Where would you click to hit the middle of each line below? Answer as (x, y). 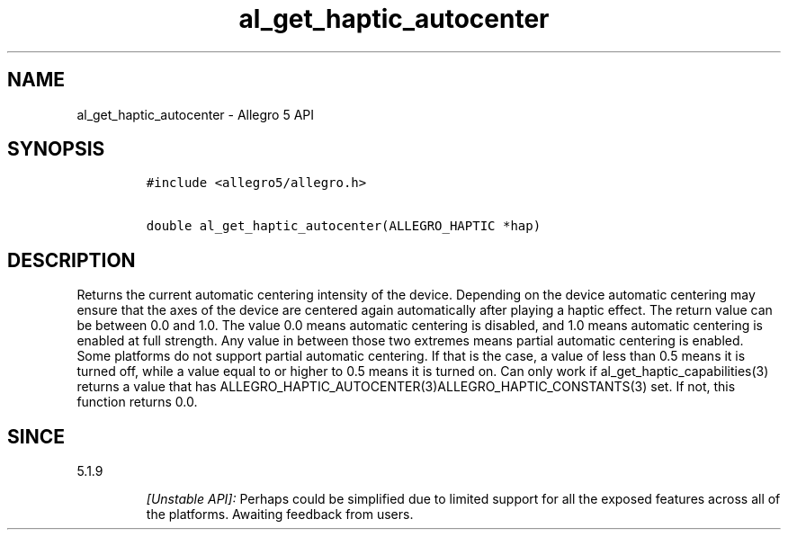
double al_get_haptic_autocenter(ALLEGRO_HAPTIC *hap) (344, 226)
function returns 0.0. (137, 402)
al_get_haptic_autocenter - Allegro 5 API (196, 114)
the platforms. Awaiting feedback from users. (280, 515)
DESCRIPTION (72, 260)
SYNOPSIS (56, 149)
